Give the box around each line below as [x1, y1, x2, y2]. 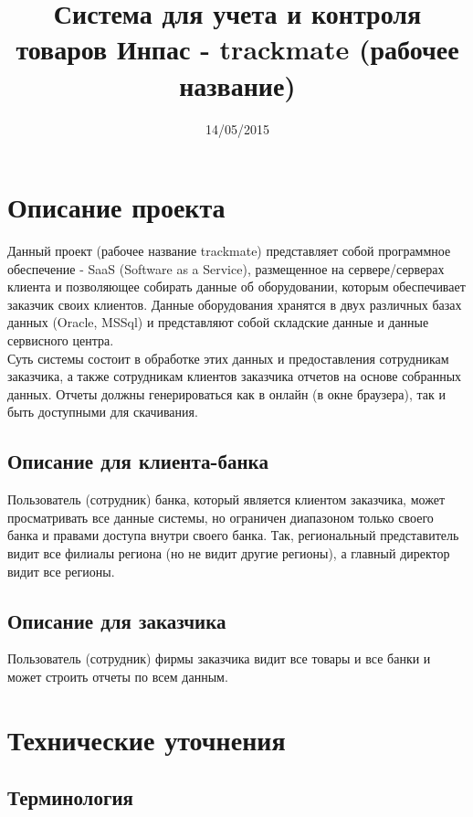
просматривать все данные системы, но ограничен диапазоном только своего [7, 507, 434, 526]
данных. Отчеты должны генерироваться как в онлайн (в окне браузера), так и [7, 384, 446, 403]
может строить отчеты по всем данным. [7, 666, 228, 685]
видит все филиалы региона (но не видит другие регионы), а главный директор [7, 543, 450, 562]
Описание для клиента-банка [7, 447, 268, 475]
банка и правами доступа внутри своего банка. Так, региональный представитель [7, 525, 459, 545]
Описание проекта [7, 188, 226, 226]
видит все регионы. [7, 561, 115, 580]
